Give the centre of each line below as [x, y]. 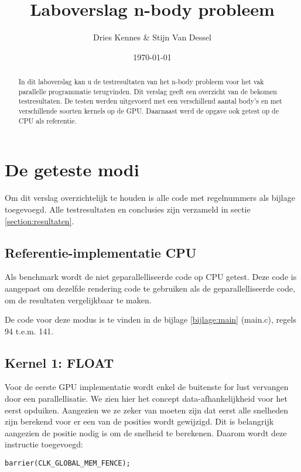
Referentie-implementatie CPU [101, 252]
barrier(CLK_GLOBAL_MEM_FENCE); [68, 464]
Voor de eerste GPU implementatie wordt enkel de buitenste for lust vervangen [147, 387]
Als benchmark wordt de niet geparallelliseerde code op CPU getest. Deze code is [151, 277]
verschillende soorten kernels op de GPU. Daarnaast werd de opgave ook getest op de [148, 111]
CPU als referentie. [47, 120]
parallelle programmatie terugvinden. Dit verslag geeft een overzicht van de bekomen [148, 91]
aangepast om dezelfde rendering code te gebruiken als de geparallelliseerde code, [150, 288]
